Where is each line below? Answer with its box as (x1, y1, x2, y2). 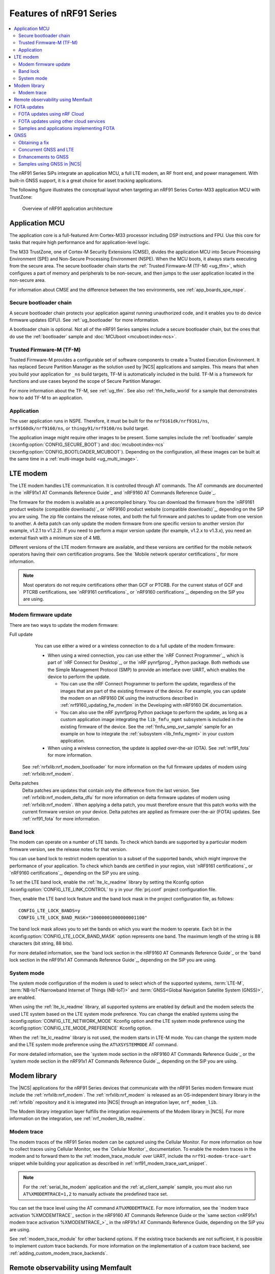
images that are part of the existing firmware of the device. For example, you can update (60, 688, 246, 694)
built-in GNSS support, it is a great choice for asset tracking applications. (9, 177, 163, 183)
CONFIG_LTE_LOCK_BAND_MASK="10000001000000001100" (18, 915, 148, 920)
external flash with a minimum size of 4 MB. (9, 535, 101, 541)
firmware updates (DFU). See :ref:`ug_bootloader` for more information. (9, 317, 160, 323)
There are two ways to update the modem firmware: (9, 622, 119, 628)
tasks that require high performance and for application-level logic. (9, 240, 150, 246)
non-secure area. (9, 277, 46, 283)
